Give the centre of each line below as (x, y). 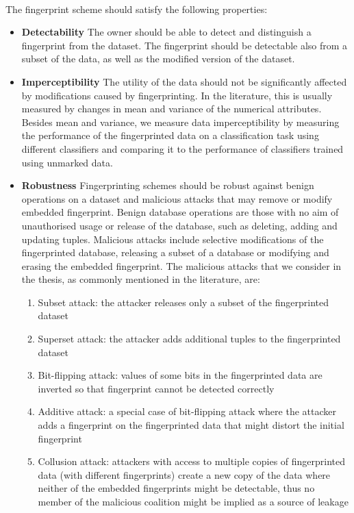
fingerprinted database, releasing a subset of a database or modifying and (175, 252)
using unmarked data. (67, 162)
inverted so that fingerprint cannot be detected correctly (156, 388)
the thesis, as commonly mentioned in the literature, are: (141, 279)
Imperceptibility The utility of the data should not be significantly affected (184, 81)
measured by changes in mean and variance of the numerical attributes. (172, 109)
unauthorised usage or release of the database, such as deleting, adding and (179, 225)
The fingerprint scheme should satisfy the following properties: (137, 9)
